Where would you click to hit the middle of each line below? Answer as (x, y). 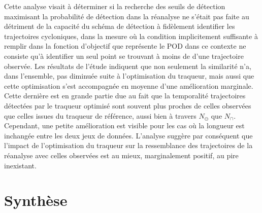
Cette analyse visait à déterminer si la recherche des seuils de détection (115, 6)
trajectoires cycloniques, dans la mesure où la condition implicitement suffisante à (131, 36)
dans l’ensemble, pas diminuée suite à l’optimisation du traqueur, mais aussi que (129, 76)
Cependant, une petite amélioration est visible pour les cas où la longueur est (124, 126)
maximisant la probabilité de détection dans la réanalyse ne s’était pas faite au (127, 16)
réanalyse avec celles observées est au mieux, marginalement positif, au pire (121, 155)
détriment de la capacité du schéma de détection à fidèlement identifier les (120, 26)
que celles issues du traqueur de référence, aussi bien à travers (100, 115)
